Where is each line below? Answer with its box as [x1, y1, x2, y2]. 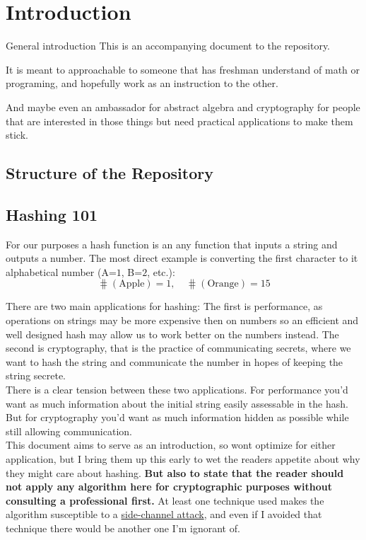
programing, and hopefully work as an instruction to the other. [6, 76, 278, 91]
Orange [207, 279, 239, 289]
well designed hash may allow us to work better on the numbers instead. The [6, 326, 339, 341]
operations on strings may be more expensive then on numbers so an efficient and [6, 313, 359, 328]
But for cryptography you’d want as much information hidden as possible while [6, 410, 349, 425]
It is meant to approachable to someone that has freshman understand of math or [6, 62, 360, 76]
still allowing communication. [6, 423, 132, 438]
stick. [6, 127, 28, 142]
